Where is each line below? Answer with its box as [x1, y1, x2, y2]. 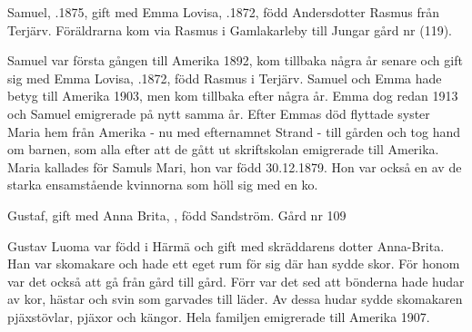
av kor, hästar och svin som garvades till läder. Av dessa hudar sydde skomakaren [7, 289, 463, 308]
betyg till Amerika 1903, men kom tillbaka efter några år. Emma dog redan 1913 [7, 86, 458, 105]
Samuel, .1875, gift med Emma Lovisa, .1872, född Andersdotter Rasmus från [7, 3, 440, 21]
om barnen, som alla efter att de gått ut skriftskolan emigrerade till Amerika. [7, 140, 439, 159]
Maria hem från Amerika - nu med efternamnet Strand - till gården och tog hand [7, 122, 461, 141]
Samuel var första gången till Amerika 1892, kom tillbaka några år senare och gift [7, 51, 463, 70]
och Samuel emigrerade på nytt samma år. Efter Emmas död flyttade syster [7, 103, 430, 122]
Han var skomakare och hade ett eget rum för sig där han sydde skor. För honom [7, 254, 460, 273]
